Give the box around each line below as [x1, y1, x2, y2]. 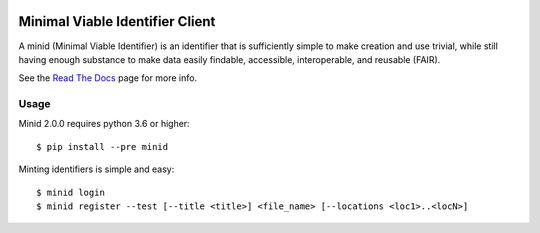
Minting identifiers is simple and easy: [18, 163, 175, 175]
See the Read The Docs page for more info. [18, 72, 198, 84]
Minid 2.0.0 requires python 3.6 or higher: [18, 118, 190, 130]
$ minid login [36, 186, 105, 198]
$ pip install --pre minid [36, 141, 169, 152]
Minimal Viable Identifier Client [18, 13, 216, 30]
